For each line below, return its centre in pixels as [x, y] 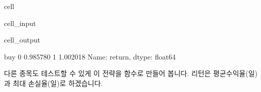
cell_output [22, 40]
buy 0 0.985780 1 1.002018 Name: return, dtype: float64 [90, 56]
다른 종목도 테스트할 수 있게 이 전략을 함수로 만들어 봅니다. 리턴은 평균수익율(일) [131, 73]
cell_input [20, 23]
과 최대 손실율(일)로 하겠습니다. [54, 83]
